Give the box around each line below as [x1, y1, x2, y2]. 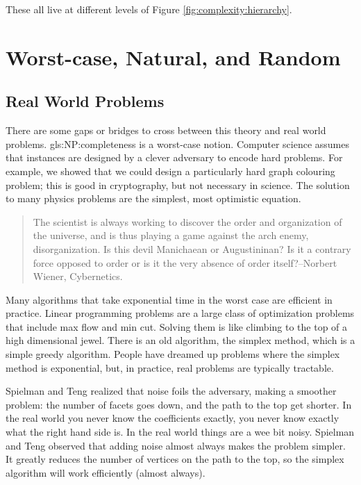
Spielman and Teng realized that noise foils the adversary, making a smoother [6, 384, 337, 398]
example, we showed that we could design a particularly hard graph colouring [6, 163, 335, 178]
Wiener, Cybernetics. [33, 269, 123, 283]
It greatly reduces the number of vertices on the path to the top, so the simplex [6, 452, 344, 466]
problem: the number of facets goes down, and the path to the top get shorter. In [6, 397, 352, 411]
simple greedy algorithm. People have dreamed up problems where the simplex [6, 347, 340, 361]
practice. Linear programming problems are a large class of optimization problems [6, 306, 355, 320]
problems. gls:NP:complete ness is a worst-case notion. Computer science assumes [6, 136, 349, 151]
